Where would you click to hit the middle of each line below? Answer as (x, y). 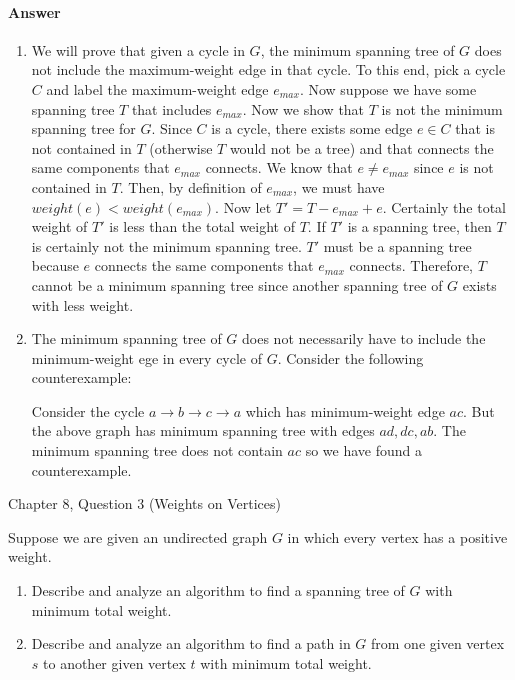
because (55, 265)
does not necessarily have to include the (364, 338)
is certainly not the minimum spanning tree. (166, 245)
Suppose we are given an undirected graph (138, 536)
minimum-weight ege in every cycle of (147, 357)
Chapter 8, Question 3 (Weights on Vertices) (144, 503)
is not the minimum (442, 108)
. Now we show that (303, 108)
